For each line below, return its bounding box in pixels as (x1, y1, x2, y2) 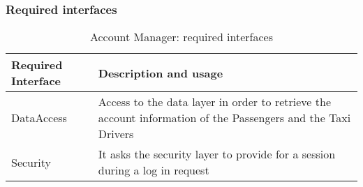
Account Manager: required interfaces (89, 29, 274, 45)
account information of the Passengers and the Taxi (98, 110, 351, 126)
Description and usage (98, 64, 223, 81)
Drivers (98, 126, 134, 142)
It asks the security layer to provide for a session (98, 146, 336, 163)
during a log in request (98, 162, 209, 179)
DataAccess (11, 110, 67, 126)
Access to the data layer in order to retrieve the (98, 93, 332, 110)
